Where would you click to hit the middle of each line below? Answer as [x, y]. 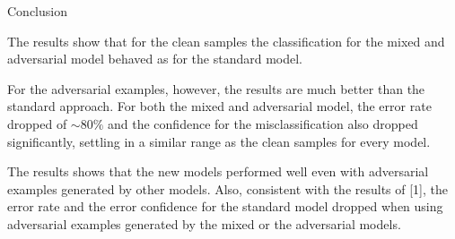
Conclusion [37, 11]
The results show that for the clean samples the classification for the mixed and [226, 41]
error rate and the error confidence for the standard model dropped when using [225, 206]
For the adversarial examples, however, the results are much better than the [216, 88]
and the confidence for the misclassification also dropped [263, 123]
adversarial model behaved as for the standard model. [155, 59]
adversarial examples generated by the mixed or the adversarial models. [204, 223]
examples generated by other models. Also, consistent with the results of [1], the [228, 188]
